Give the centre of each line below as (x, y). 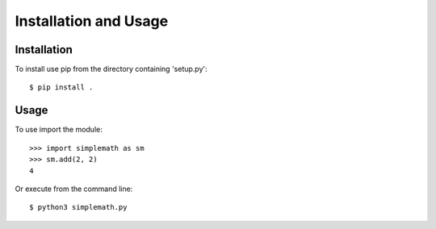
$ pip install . (61, 87)
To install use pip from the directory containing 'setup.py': (111, 69)
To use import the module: (59, 130)
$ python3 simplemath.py (78, 207)
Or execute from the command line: (74, 189)
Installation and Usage (92, 21)
